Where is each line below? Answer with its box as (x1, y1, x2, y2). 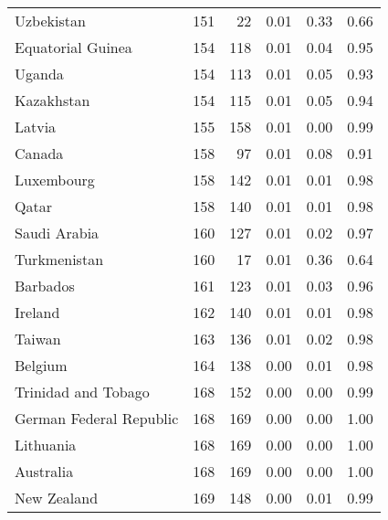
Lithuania (15, 434, 77, 455)
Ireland (15, 302, 60, 323)
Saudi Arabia (15, 222, 100, 243)
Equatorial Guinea (15, 37, 132, 58)
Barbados (15, 275, 75, 296)
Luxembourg (15, 169, 95, 190)
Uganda (15, 63, 64, 84)
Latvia (15, 116, 57, 137)
